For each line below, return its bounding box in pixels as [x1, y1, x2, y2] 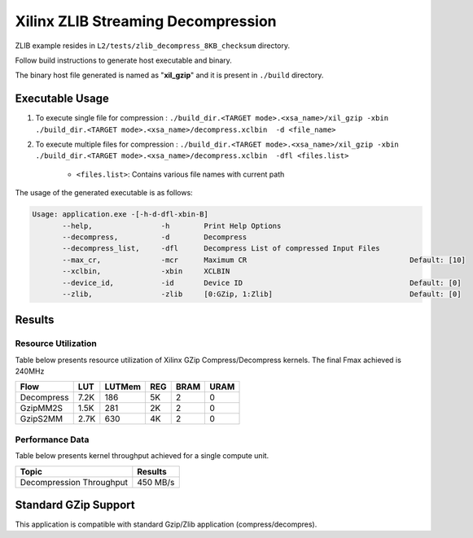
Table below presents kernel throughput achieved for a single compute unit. [15, 451, 269, 461]
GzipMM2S [20, 403, 64, 414]
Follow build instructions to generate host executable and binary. [15, 55, 232, 65]
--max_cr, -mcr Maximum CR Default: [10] [62, 255, 466, 265]
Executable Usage [15, 92, 109, 106]
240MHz [15, 366, 45, 376]
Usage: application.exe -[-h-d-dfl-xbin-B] [32, 210, 209, 219]
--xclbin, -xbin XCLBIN [62, 267, 230, 276]
